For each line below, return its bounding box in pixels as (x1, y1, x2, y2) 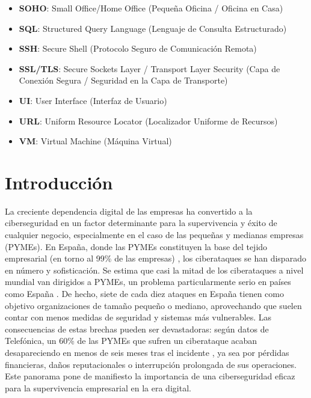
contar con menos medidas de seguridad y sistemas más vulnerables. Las (5, 311, 272, 323)
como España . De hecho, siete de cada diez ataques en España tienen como (5, 287, 284, 300)
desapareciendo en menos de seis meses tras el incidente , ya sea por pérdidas (5, 346, 289, 358)
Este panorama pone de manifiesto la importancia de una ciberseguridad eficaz (5, 370, 295, 382)
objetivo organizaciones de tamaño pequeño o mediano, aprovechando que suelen (5, 299, 302, 311)
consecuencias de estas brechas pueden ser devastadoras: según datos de (5, 322, 269, 335)
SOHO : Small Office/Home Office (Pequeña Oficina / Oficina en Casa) (19, 2, 283, 14)
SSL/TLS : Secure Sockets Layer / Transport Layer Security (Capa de (19, 62, 280, 75)
